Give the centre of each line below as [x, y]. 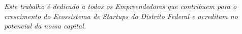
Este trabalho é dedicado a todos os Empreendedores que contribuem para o [120, 6]
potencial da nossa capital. [45, 26]
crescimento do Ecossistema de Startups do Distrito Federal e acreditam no [121, 16]
